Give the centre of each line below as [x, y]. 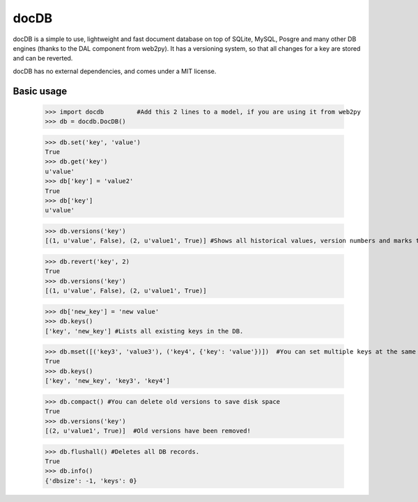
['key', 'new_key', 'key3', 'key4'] [108, 381]
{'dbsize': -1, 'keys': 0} [91, 481]
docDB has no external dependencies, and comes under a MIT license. [115, 71]
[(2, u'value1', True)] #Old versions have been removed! [148, 431]
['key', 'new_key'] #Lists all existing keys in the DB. [144, 331]
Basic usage [40, 91]
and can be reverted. [43, 58]
